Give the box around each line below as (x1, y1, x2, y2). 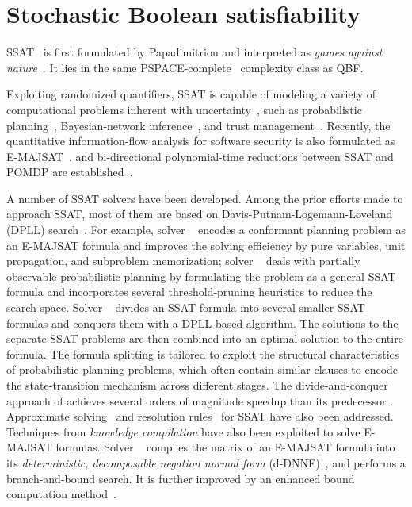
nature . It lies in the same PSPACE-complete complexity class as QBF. (6, 59, 364, 75)
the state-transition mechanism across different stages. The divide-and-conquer (6, 377, 388, 393)
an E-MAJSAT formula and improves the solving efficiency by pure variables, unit (6, 236, 406, 253)
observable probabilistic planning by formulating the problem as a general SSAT (6, 267, 396, 284)
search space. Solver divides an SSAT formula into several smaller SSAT (6, 299, 365, 316)
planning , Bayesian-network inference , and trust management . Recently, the (6, 117, 391, 133)
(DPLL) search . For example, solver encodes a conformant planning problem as (6, 221, 406, 238)
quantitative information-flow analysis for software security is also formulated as (6, 133, 395, 149)
